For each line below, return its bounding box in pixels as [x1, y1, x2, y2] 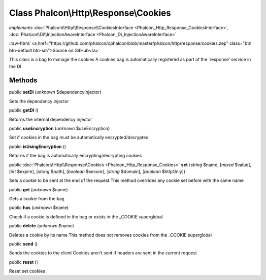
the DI [9, 63, 22, 69]
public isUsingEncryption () [9, 143, 66, 149]
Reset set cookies [9, 268, 45, 274]
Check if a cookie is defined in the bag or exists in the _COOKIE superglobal [9, 213, 163, 219]
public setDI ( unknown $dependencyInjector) [9, 89, 102, 95]
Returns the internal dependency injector [9, 116, 92, 122]
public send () [9, 241, 38, 247]
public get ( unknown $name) [9, 186, 68, 192]
